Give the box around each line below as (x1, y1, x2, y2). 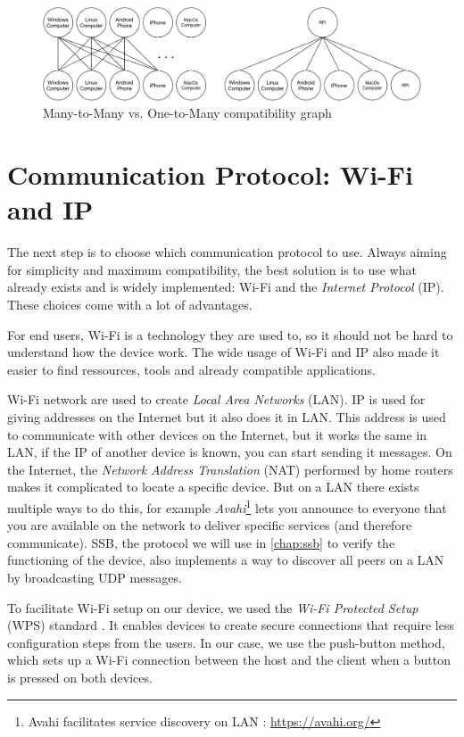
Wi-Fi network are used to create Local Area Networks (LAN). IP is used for (7, 390, 426, 409)
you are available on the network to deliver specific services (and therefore (7, 516, 412, 534)
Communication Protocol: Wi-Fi (7, 156, 414, 193)
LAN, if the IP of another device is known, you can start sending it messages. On (7, 443, 452, 461)
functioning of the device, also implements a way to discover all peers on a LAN (7, 551, 444, 569)
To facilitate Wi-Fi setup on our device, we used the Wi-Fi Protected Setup (7, 598, 418, 617)
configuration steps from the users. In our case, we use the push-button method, (7, 633, 445, 651)
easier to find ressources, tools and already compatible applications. (7, 360, 376, 378)
